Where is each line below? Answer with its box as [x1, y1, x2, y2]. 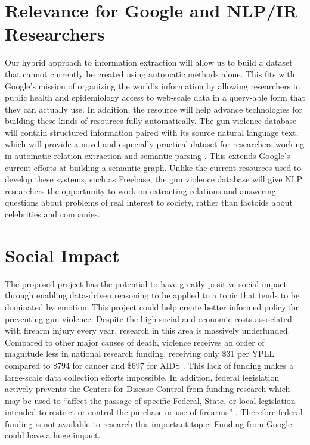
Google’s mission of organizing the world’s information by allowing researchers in [5, 79, 300, 92]
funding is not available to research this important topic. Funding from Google [5, 417, 292, 430]
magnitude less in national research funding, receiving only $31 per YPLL [5, 347, 275, 360]
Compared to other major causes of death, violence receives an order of [5, 335, 265, 348]
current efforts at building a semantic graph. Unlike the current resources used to [5, 161, 302, 173]
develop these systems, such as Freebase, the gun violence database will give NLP [5, 173, 302, 185]
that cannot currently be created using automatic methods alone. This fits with [5, 67, 295, 80]
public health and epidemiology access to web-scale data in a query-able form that [5, 91, 305, 104]
